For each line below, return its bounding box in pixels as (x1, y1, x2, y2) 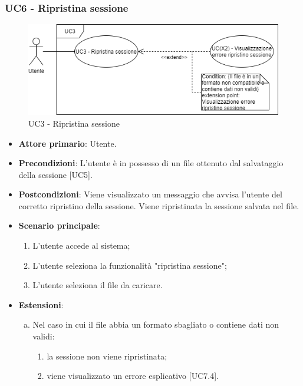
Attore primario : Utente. (18, 137, 117, 149)
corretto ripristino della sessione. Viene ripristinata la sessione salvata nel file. (18, 199, 299, 212)
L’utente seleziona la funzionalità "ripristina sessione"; (32, 259, 227, 271)
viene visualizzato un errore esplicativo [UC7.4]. (47, 369, 219, 382)
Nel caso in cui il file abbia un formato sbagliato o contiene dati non (32, 318, 279, 331)
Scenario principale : (18, 219, 100, 232)
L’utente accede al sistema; (32, 239, 130, 252)
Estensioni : (18, 298, 64, 311)
